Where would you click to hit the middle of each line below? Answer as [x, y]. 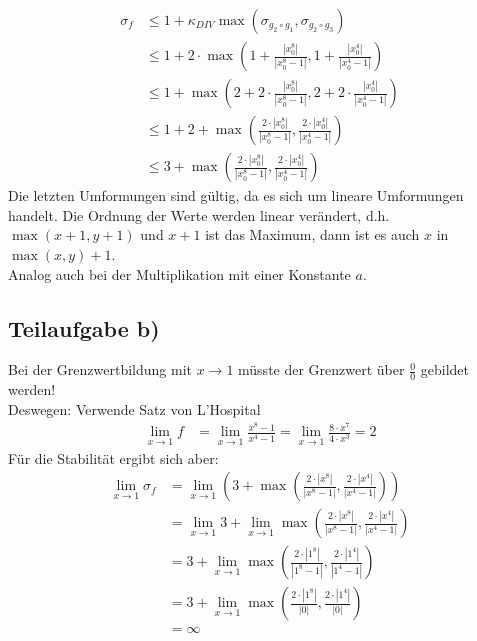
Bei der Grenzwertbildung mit [100, 369]
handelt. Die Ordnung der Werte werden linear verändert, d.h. [199, 214]
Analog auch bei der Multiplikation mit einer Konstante [179, 273]
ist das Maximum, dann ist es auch [312, 234]
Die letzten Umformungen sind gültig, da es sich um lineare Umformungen [236, 195]
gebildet [444, 369]
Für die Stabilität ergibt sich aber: [113, 457]
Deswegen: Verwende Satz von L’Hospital [134, 408]
